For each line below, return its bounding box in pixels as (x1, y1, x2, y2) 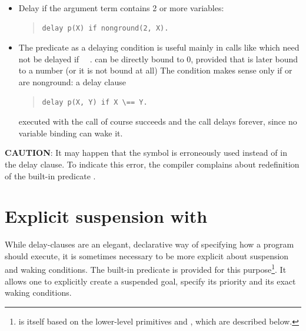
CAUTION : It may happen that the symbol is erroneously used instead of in (5, 146, 287, 159)
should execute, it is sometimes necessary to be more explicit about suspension (5, 249, 289, 262)
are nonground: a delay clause (18, 75, 126, 88)
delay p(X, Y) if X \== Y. (42, 98, 148, 106)
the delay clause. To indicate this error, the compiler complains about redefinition (5, 158, 300, 170)
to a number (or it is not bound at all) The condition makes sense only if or (18, 64, 292, 76)
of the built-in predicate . (5, 169, 96, 182)
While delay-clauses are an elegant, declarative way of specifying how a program (5, 238, 294, 250)
